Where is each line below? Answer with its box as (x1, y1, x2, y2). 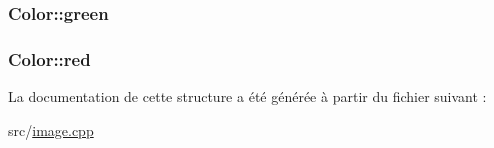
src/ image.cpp (8, 119, 94, 140)
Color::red (8, 46, 91, 71)
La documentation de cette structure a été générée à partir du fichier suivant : (8, 86, 487, 107)
